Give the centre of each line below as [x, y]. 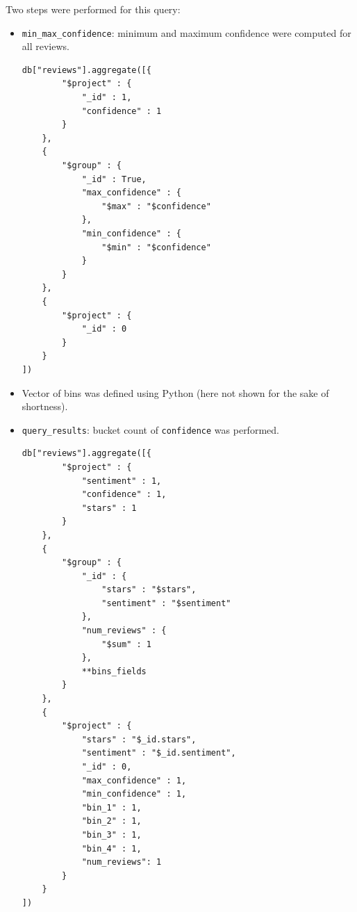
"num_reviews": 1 [122, 862]
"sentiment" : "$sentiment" [166, 603]
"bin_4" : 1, [111, 848]
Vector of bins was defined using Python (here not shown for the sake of [175, 392]
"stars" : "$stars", [149, 590]
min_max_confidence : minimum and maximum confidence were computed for [186, 32]
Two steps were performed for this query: [93, 9]
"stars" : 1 [109, 508]
